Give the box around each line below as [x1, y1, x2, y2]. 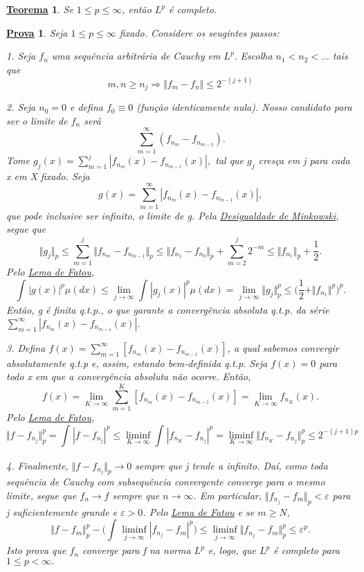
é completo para [273, 543, 340, 557]
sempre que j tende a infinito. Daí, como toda [135, 458, 328, 472]
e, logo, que [208, 543, 256, 557]
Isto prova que [6, 543, 66, 557]
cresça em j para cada [258, 153, 350, 168]
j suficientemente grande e [6, 504, 118, 519]
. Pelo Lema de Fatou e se [143, 504, 255, 519]
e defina [70, 100, 103, 114]
